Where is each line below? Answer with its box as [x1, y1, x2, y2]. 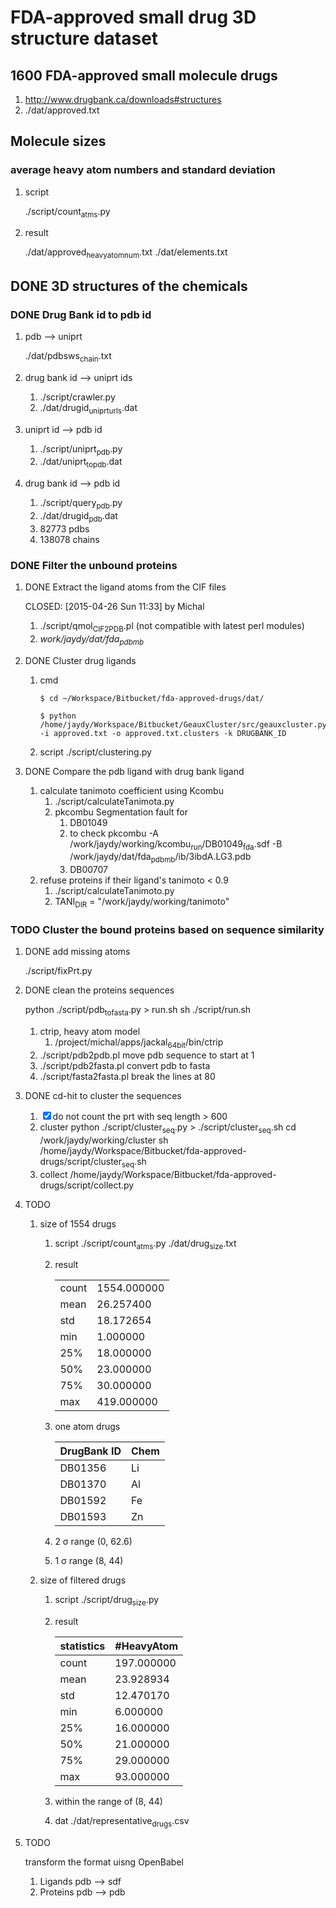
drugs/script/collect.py [39, 1179, 135, 1191]
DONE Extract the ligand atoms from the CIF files [24, 581, 227, 593]
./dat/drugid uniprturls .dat [39, 401, 138, 416]
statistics [59, 1639, 106, 1653]
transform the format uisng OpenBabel [24, 1856, 184, 1868]
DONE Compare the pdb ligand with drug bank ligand [24, 765, 245, 777]
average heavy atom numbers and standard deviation [10, 163, 276, 177]
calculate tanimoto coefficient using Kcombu [39, 784, 224, 796]
